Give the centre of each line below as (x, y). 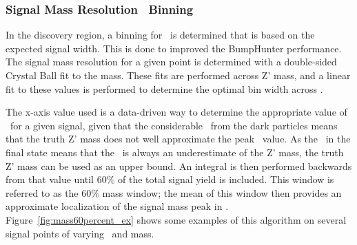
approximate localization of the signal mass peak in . (117, 206)
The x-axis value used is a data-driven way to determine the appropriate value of (176, 112)
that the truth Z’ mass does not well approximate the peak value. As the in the (178, 139)
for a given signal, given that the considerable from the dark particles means (174, 125)
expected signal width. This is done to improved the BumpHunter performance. (174, 48)
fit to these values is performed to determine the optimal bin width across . (164, 88)
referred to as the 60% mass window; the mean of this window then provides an (174, 192)
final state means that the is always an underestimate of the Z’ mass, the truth (175, 152)
